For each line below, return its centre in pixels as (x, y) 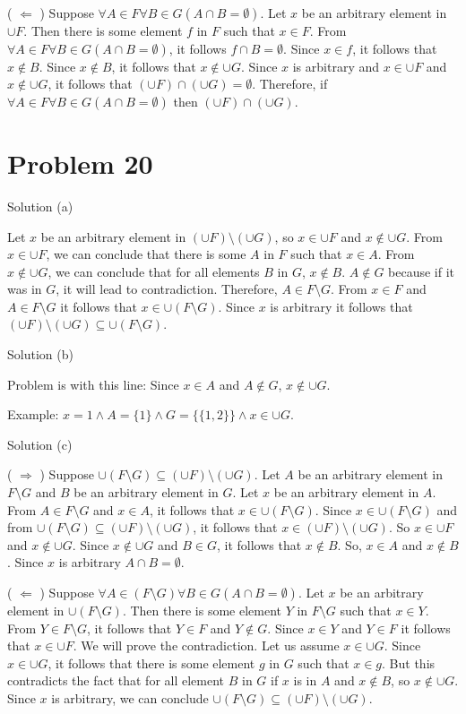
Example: (33, 414)
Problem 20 (80, 163)
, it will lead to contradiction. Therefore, (167, 289)
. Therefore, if (290, 84)
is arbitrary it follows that (341, 306)
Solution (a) (40, 206)
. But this (409, 662)
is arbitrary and (336, 66)
